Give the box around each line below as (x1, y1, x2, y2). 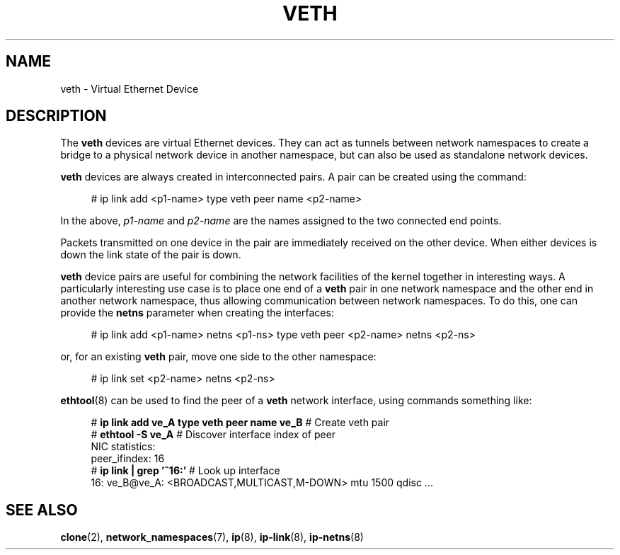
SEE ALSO (6, 500, 78, 519)
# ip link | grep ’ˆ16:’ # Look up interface (91, 464, 280, 477)
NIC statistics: (91, 440, 156, 453)
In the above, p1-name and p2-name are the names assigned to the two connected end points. (60, 214, 502, 227)
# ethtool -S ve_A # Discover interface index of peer (91, 428, 336, 441)
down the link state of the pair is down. (60, 248, 241, 261)
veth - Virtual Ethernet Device (60, 82, 199, 95)
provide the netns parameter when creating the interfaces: (60, 307, 334, 319)
